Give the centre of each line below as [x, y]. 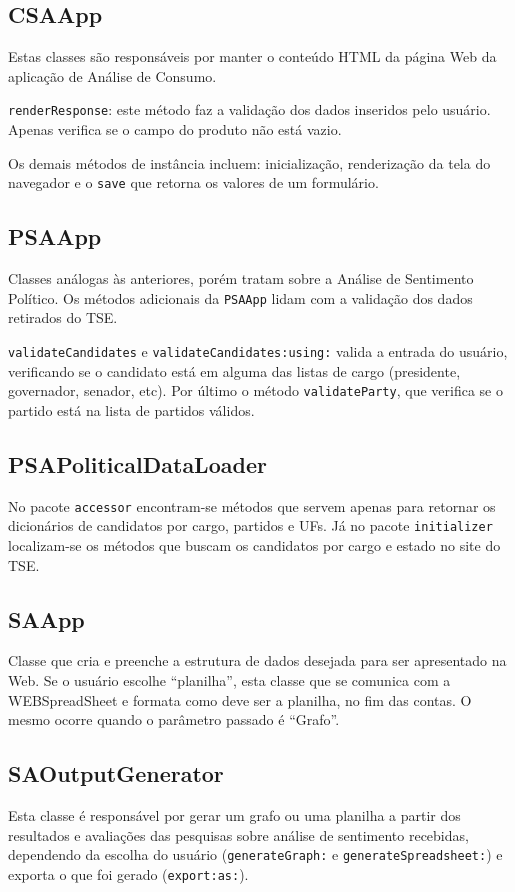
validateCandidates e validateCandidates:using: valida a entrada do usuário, [258, 350]
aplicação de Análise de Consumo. [112, 75]
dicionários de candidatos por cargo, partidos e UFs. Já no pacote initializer [250, 525]
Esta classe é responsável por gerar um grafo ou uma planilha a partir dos [234, 814]
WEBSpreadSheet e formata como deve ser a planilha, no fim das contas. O [240, 699]
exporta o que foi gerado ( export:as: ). [128, 873]
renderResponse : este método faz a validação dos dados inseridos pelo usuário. [249, 109]
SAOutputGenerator [116, 773]
